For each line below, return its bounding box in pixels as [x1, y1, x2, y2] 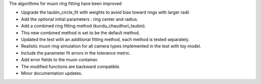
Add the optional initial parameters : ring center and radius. [21, 16, 139, 22]
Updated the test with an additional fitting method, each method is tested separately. [21, 36, 190, 42]
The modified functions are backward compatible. [21, 63, 121, 70]
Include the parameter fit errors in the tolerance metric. [21, 50, 131, 56]
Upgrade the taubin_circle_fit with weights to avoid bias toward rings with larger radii [21, 10, 189, 15]
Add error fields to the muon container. [21, 57, 99, 63]
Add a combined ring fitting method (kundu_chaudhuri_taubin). [21, 23, 146, 29]
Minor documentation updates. [21, 70, 83, 76]
